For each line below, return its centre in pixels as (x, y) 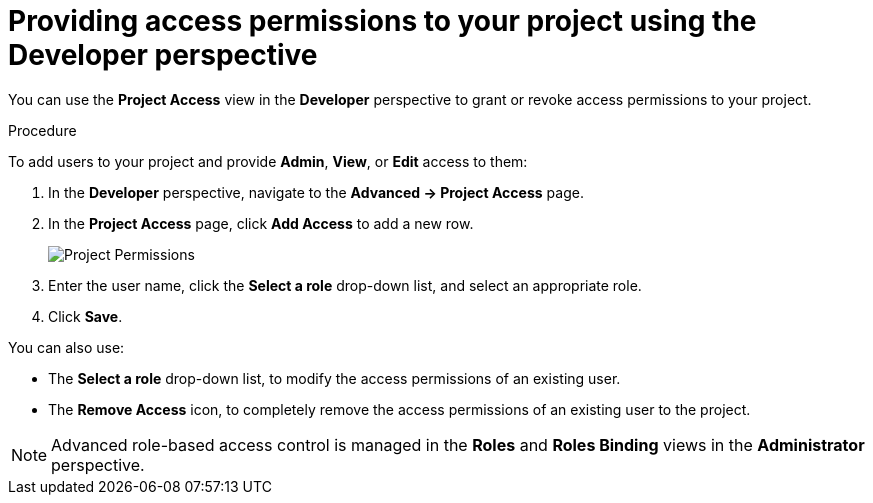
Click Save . (85, 316)
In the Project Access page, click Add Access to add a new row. (261, 223)
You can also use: (66, 347)
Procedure (42, 130)
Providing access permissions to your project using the (382, 21)
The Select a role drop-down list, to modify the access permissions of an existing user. (334, 378)
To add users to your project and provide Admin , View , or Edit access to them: (268, 161)
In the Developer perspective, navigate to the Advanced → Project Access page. (316, 192)
